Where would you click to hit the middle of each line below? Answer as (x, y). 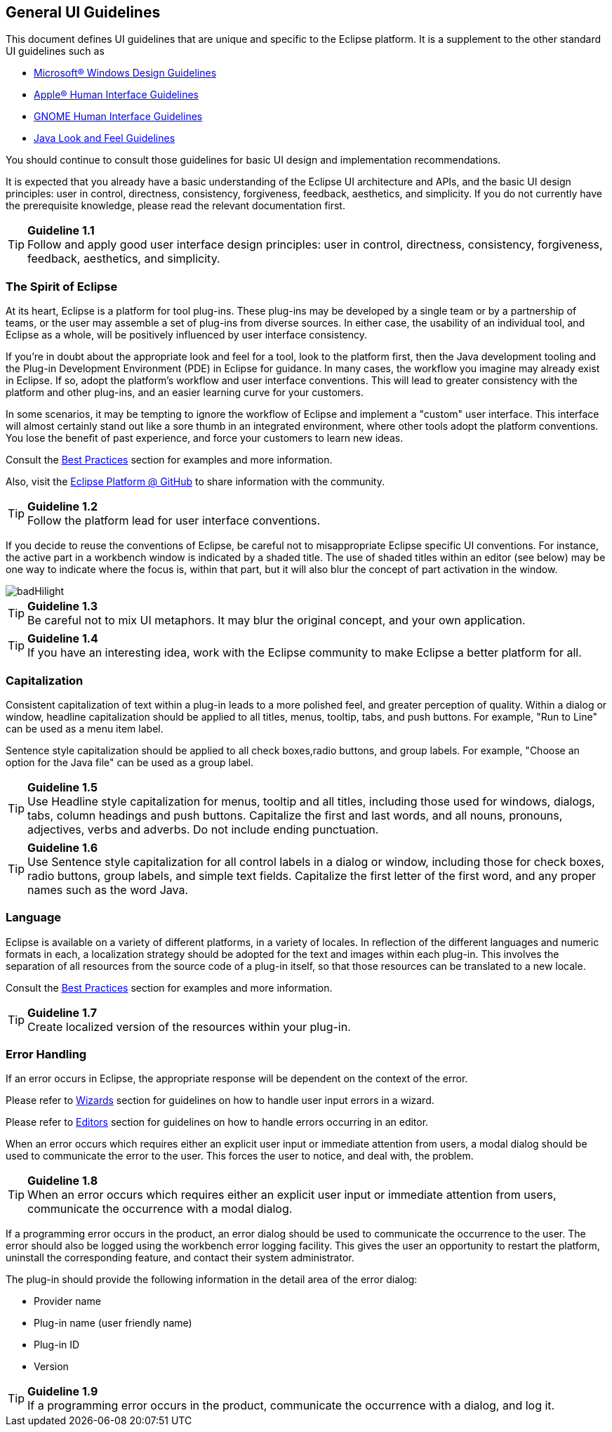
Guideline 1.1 (61, 231)
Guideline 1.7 (62, 1012)
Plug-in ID (57, 1345)
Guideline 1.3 (63, 606)
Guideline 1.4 (63, 639)
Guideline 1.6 (63, 847)
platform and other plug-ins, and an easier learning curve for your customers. (185, 393)
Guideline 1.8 (63, 1181)
